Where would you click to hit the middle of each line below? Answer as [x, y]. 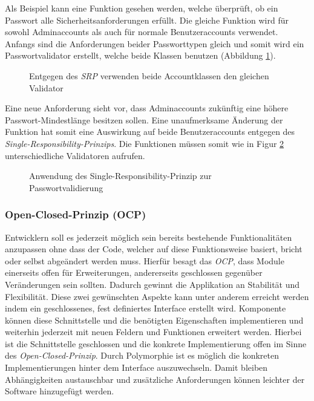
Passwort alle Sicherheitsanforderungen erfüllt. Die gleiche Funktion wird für [147, 20]
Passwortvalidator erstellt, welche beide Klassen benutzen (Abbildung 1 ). [140, 55]
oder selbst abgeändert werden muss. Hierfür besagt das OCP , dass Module [145, 260]
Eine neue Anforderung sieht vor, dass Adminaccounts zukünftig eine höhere [147, 108]
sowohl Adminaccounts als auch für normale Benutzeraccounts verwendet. [142, 32]
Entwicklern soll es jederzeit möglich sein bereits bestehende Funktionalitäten [149, 237]
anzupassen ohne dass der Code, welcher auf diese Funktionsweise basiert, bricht [154, 249]
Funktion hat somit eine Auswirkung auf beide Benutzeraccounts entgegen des [150, 132]
